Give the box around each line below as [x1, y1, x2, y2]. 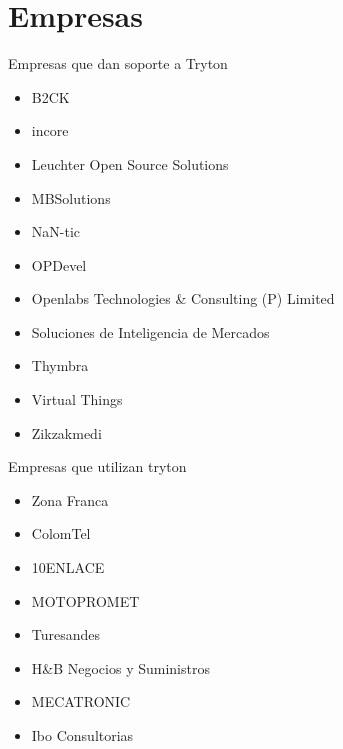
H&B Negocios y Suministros [31, 657, 210, 678]
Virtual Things [31, 389, 123, 410]
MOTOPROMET [31, 590, 140, 611]
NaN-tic [31, 221, 81, 242]
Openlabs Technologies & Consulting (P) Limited [31, 288, 335, 309]
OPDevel [31, 254, 87, 275]
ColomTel [31, 523, 91, 544]
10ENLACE [31, 557, 105, 578]
